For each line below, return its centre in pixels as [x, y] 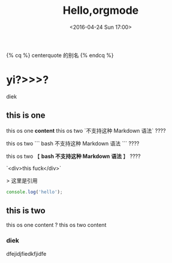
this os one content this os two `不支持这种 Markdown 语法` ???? [86, 130]
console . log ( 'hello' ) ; [34, 192]
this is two [26, 210]
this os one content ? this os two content [56, 225]
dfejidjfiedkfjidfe [26, 253]
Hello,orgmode [101, 11]
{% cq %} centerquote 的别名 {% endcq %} [60, 55]
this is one [26, 116]
